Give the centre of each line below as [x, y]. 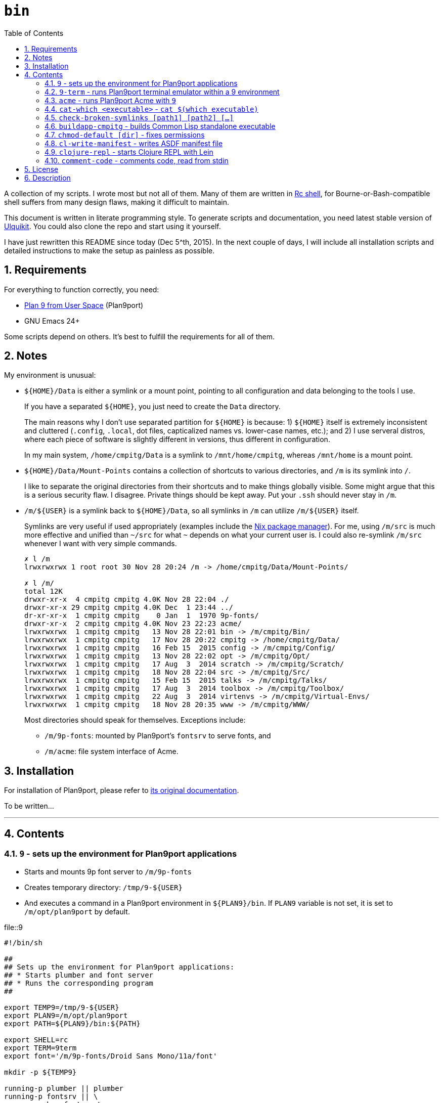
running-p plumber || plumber [64, 1088]
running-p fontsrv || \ [51, 1096]
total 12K [43, 591]
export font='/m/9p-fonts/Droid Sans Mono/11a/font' [111, 1056]
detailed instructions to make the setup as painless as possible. [109, 250]
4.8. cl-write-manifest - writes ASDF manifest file [134, 143]
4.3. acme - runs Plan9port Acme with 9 [110, 100]
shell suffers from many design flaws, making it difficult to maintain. [117, 202]
